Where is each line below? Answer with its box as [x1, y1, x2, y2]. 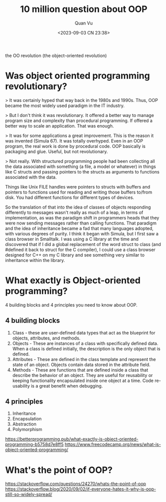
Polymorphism [12, 426, 42, 432]
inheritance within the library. [5, 257, 65, 263]
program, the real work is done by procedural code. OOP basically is [5, 143, 146, 149]
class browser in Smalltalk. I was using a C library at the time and [5, 236, 139, 242]
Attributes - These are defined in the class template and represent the [12, 356, 156, 362]
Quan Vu [74, 20, 93, 26]
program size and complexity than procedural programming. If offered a [5, 117, 153, 123]
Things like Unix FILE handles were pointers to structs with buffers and [5, 183, 151, 189]
